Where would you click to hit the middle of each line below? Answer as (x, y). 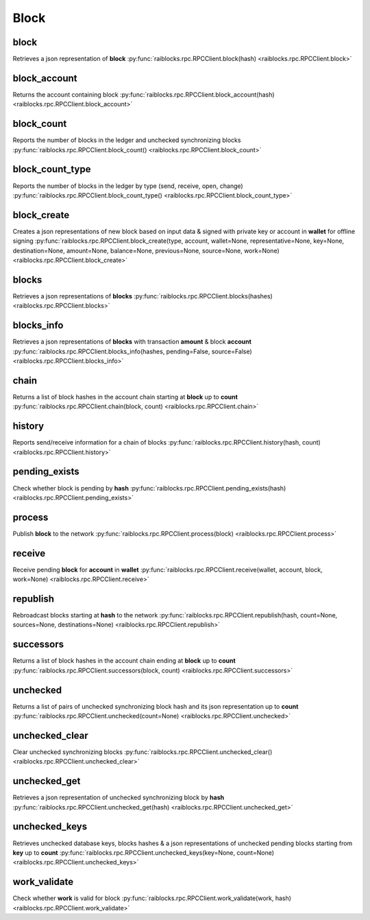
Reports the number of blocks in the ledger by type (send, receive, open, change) (128, 186)
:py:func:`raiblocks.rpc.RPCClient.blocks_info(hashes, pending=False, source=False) (133, 351)
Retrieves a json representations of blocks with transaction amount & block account (132, 342)
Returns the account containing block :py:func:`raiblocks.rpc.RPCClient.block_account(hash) (144, 94)
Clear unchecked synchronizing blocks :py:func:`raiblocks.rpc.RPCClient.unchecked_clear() (143, 752)
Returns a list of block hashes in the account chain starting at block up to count (125, 397)
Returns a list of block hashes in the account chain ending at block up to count (124, 661)
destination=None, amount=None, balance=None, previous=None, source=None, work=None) (146, 250)
